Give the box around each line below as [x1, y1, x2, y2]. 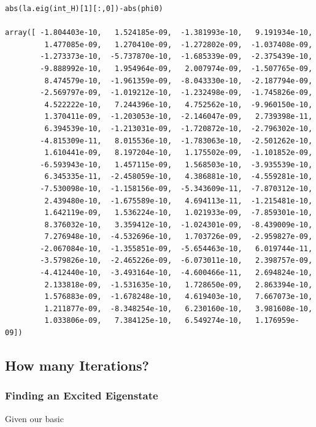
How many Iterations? [5, 356, 150, 375]
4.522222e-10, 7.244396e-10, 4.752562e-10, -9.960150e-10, [44, 100, 313, 109]
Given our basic [5, 412, 64, 425]
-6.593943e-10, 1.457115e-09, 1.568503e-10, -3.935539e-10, [40, 160, 313, 169]
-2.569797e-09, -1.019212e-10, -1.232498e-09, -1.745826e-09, [40, 88, 313, 97]
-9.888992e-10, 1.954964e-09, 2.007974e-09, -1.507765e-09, [40, 64, 313, 73]
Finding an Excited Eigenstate [5, 388, 158, 403]
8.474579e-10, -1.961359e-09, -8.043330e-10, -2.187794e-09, [44, 76, 313, 85]
